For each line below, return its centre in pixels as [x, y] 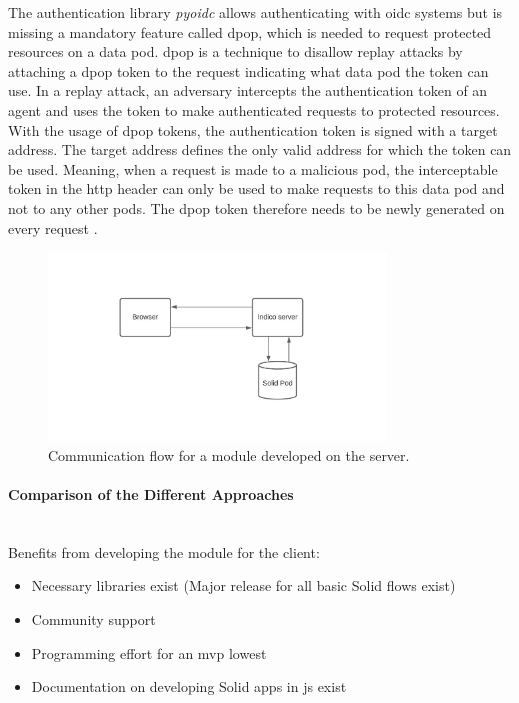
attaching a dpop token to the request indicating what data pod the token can [248, 70]
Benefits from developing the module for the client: [164, 551]
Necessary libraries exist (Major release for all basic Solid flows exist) [243, 585]
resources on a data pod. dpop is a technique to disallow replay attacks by [235, 51]
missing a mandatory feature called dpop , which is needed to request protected [250, 31]
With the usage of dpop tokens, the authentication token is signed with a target [253, 129]
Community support [93, 619]
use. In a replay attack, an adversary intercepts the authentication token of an [248, 90]
